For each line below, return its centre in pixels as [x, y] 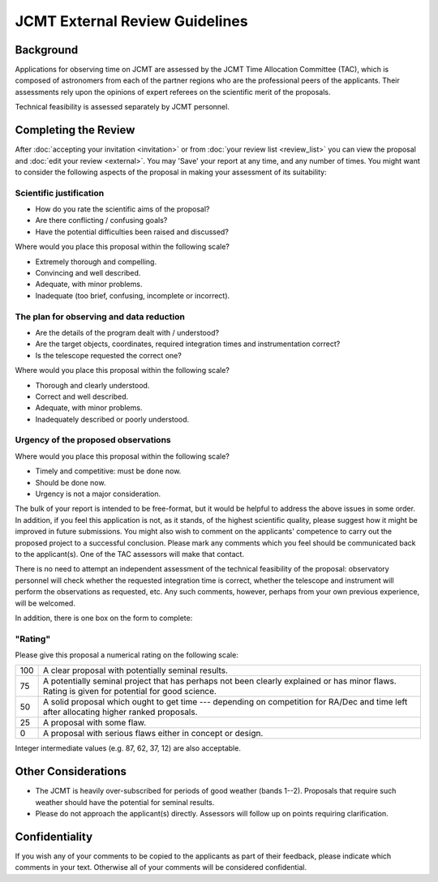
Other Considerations [71, 771]
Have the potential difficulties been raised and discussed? [132, 232]
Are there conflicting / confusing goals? [101, 220]
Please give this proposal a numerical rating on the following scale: [127, 655]
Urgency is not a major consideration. [98, 494]
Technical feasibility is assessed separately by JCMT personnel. [122, 107]
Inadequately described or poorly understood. [112, 419]
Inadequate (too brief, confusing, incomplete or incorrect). [133, 295]
